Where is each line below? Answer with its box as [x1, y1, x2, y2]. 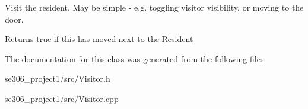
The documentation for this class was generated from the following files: [5, 52, 266, 65]
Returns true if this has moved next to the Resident [5, 33, 193, 45]
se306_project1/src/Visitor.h [5, 72, 110, 85]
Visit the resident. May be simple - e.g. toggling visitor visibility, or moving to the [5, 1, 304, 13]
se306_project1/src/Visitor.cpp [5, 92, 119, 104]
